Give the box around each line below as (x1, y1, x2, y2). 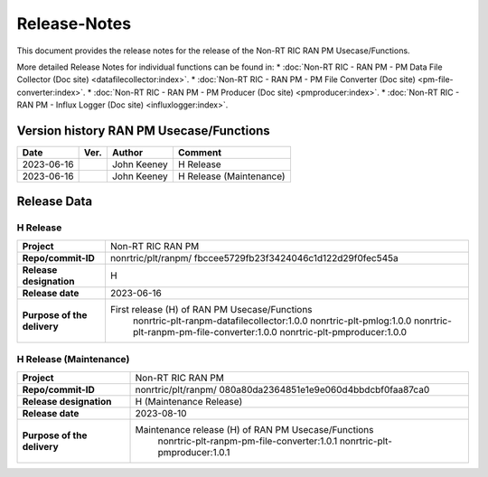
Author (111, 146, 144, 159)
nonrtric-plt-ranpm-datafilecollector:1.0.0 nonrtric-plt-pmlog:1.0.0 (132, 314, 412, 327)
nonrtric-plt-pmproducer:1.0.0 (279, 325, 407, 338)
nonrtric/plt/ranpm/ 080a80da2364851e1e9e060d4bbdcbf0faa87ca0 (135, 383, 430, 396)
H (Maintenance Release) (135, 395, 243, 407)
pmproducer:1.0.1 (157, 445, 230, 458)
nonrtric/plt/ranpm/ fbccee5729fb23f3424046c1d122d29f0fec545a (109, 251, 399, 264)
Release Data (16, 194, 93, 210)
